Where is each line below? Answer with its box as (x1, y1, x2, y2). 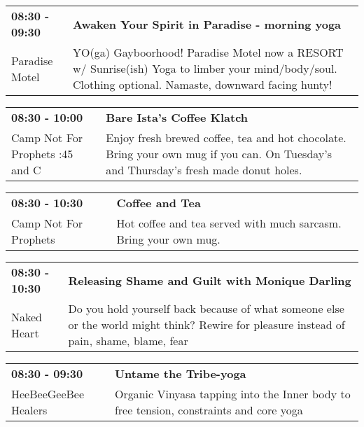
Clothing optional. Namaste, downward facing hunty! (73, 76, 332, 92)
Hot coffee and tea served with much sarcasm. (116, 215, 342, 231)
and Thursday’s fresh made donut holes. (106, 162, 302, 178)
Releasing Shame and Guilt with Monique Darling (68, 272, 351, 288)
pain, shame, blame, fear (68, 332, 188, 349)
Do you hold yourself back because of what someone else (68, 300, 344, 316)
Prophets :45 (11, 146, 73, 162)
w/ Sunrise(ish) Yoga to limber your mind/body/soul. (73, 60, 337, 76)
